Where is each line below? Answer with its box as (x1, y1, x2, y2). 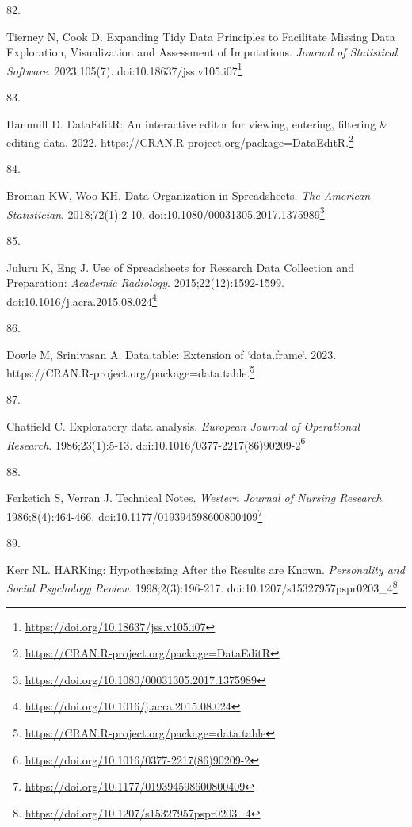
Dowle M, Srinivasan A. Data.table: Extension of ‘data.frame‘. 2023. (6, 346, 337, 362)
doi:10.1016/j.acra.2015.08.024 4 (6, 290, 157, 309)
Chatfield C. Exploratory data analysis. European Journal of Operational (6, 417, 360, 434)
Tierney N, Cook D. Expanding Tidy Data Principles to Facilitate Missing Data (6, 28, 395, 44)
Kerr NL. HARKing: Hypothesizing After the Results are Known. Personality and (6, 561, 405, 577)
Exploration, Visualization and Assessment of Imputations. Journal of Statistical (6, 44, 398, 60)
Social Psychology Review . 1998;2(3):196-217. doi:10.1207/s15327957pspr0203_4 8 (6, 577, 398, 596)
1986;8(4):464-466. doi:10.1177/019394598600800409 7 (6, 506, 263, 524)
